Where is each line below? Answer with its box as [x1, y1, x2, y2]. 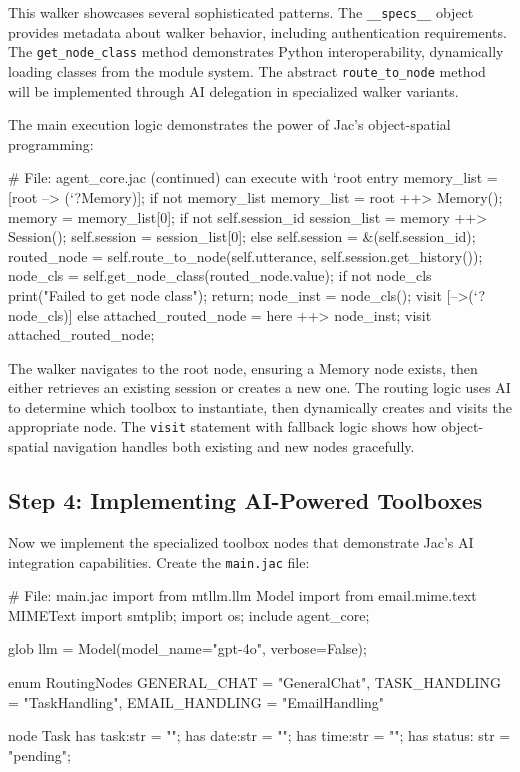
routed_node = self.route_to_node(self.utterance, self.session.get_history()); [8, 245, 483, 266]
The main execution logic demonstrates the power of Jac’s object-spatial [8, 114, 451, 135]
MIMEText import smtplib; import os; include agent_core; [8, 604, 370, 625]
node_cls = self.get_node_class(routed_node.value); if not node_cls [8, 265, 432, 286]
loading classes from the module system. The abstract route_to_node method [8, 60, 486, 81]
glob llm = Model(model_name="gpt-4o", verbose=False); [8, 638, 367, 659]
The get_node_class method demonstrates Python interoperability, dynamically [8, 41, 504, 62]
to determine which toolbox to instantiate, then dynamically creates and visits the [8, 396, 512, 417]
